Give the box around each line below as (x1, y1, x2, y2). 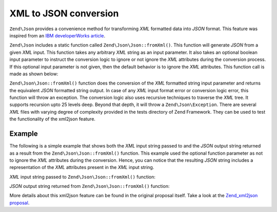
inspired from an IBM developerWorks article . (9, 32, 106, 38)
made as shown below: (9, 71, 58, 77)
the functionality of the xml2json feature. (9, 116, 96, 122)
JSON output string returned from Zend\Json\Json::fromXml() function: (9, 183, 170, 189)
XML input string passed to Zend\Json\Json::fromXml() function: (9, 174, 156, 180)
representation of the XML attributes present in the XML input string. (9, 164, 154, 171)
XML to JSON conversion (9, 8, 119, 19)
